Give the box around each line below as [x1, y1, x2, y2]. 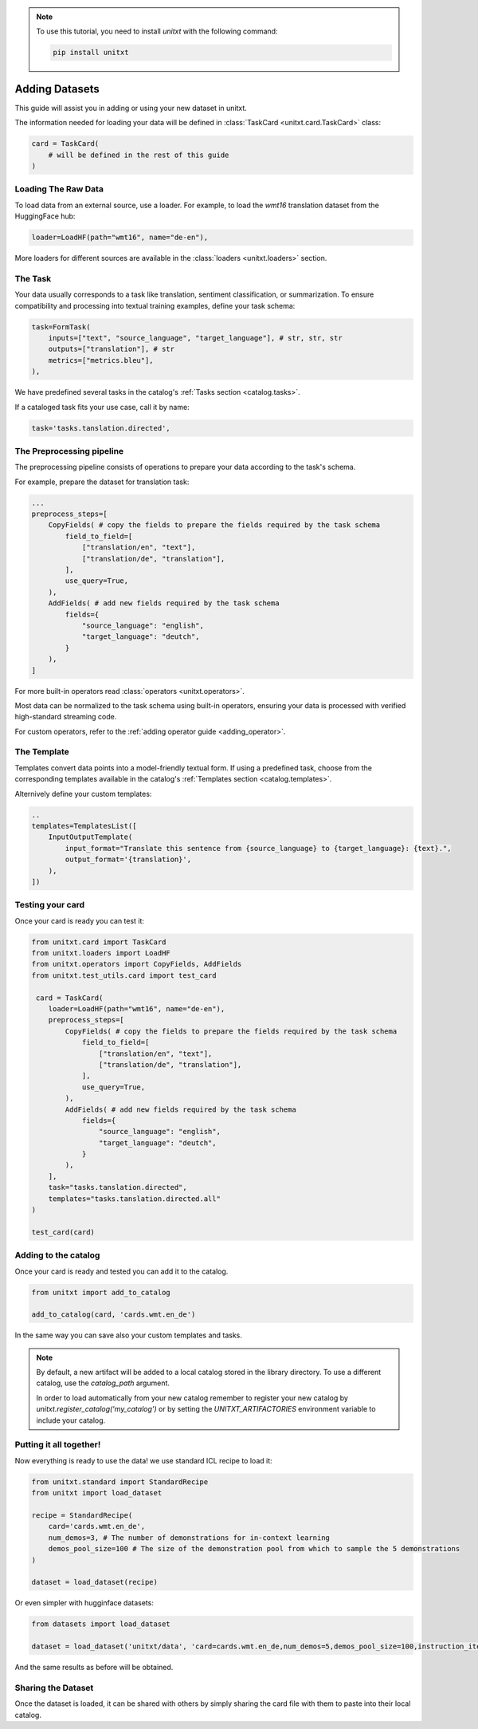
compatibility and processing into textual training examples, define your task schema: [14, 301, 296, 310]
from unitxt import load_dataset [31, 1488, 163, 1498]
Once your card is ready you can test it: [14, 916, 145, 925]
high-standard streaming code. [14, 712, 117, 722]
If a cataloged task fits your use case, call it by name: [14, 402, 190, 412]
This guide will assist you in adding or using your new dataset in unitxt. [14, 103, 247, 112]
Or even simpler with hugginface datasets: [14, 1598, 155, 1608]
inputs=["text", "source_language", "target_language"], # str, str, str [48, 333, 343, 343]
